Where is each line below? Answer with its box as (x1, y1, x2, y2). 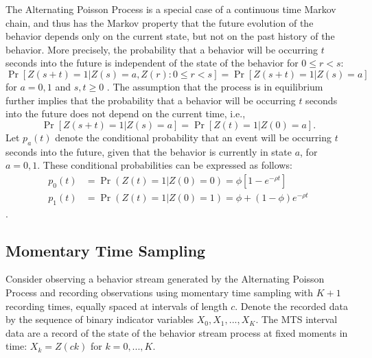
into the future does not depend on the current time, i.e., (5, 106, 246, 121)
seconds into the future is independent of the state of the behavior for (5, 56, 299, 70)
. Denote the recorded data (235, 298, 349, 313)
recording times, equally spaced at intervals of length (5, 298, 228, 313)
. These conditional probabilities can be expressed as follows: (37, 158, 292, 172)
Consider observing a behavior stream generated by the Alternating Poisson (5, 272, 325, 286)
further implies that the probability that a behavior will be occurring (5, 93, 296, 107)
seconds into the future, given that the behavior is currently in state (5, 144, 292, 158)
